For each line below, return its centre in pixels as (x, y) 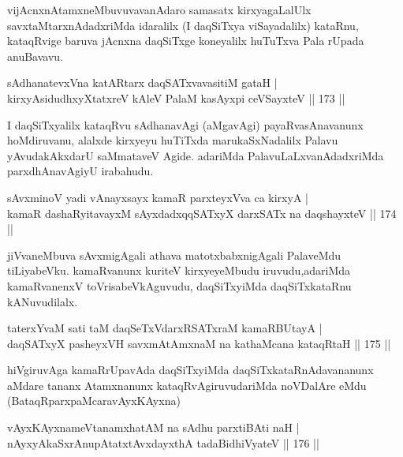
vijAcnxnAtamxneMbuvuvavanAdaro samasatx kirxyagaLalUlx (159, 9)
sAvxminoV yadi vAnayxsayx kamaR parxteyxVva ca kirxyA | (158, 197)
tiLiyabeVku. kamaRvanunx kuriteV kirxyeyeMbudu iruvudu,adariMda (179, 270)
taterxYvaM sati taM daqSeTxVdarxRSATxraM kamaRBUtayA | (165, 328)
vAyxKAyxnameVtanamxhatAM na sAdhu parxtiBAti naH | (153, 427)
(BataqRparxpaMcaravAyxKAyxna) (94, 401)
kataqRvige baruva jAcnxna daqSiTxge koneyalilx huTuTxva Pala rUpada (186, 41)
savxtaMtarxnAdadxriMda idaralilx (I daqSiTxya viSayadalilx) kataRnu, (183, 25)
